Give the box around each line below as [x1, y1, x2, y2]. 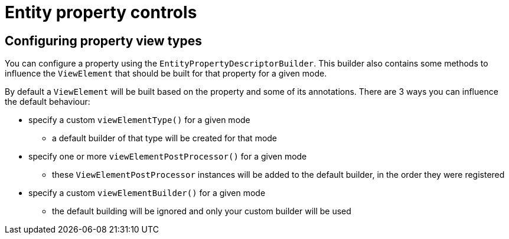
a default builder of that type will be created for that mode [52, 133, 278, 144]
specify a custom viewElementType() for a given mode [28, 115, 250, 125]
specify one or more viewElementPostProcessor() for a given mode [28, 151, 307, 162]
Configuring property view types [5, 33, 202, 48]
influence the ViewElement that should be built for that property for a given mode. [5, 68, 327, 79]
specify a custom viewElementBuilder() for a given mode [28, 188, 266, 198]
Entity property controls [5, 2, 197, 22]
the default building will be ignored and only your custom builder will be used [52, 206, 351, 217]
